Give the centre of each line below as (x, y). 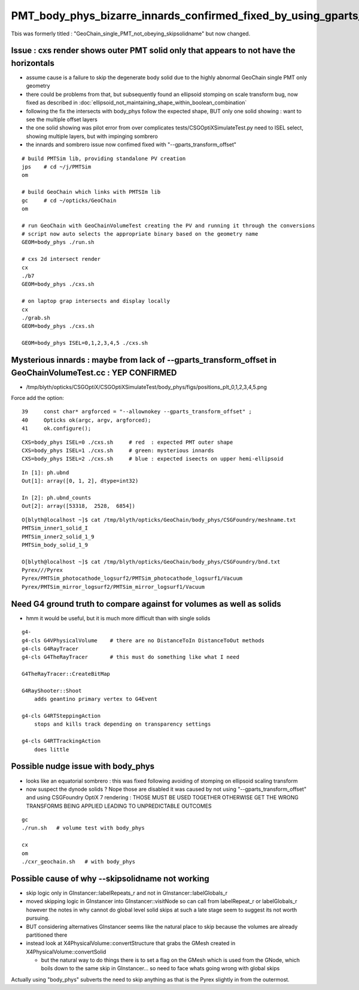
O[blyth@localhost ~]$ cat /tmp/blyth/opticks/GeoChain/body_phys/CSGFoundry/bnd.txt (151, 562)
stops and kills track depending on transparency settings (122, 724)
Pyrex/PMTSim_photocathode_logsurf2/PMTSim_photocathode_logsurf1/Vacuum (132, 578)
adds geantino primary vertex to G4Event (96, 699)
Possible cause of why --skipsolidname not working (110, 878)
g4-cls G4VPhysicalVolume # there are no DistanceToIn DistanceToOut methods (143, 640)
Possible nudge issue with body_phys (83, 767)
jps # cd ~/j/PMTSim (57, 167)
